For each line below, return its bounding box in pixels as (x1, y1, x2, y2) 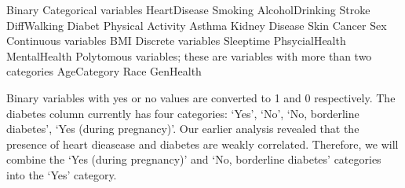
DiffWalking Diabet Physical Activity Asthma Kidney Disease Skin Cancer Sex (6, 17, 387, 33)
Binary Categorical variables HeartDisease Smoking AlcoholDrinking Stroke (6, 2, 370, 17)
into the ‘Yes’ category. (6, 166, 117, 182)
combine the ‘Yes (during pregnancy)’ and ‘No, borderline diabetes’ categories (6, 151, 381, 168)
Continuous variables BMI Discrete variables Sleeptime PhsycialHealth (6, 32, 346, 49)
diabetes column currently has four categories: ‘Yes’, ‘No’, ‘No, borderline (6, 105, 359, 121)
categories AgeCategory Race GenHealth (6, 63, 202, 79)
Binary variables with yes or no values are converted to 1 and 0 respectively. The (6, 89, 396, 105)
